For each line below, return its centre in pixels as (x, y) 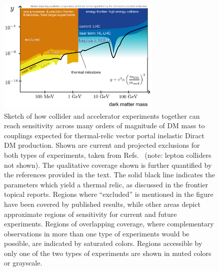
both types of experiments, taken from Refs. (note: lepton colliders (108, 155)
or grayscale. (23, 263)
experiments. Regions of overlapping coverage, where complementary (109, 224)
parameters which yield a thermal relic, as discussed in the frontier (106, 184)
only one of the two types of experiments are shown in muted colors (108, 253)
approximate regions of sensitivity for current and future (90, 214)
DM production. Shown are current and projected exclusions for (102, 145)
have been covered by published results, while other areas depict (102, 204)
